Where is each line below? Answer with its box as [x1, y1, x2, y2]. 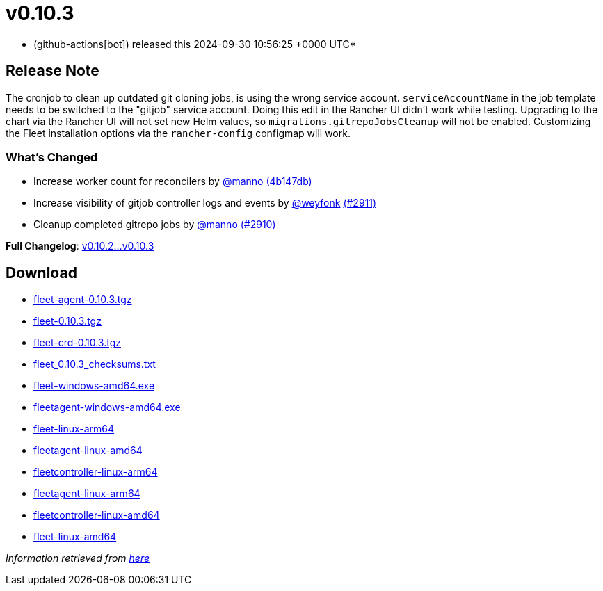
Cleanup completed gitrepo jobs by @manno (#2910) [33, 218, 276, 231]
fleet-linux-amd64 [33, 531, 117, 543]
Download [6, 264, 77, 282]
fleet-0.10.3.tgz [33, 315, 102, 327]
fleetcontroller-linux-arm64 [33, 466, 158, 478]
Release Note [6, 62, 99, 80]
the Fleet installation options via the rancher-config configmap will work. [6, 127, 351, 139]
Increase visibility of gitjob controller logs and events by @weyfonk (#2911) [33, 197, 377, 209]
